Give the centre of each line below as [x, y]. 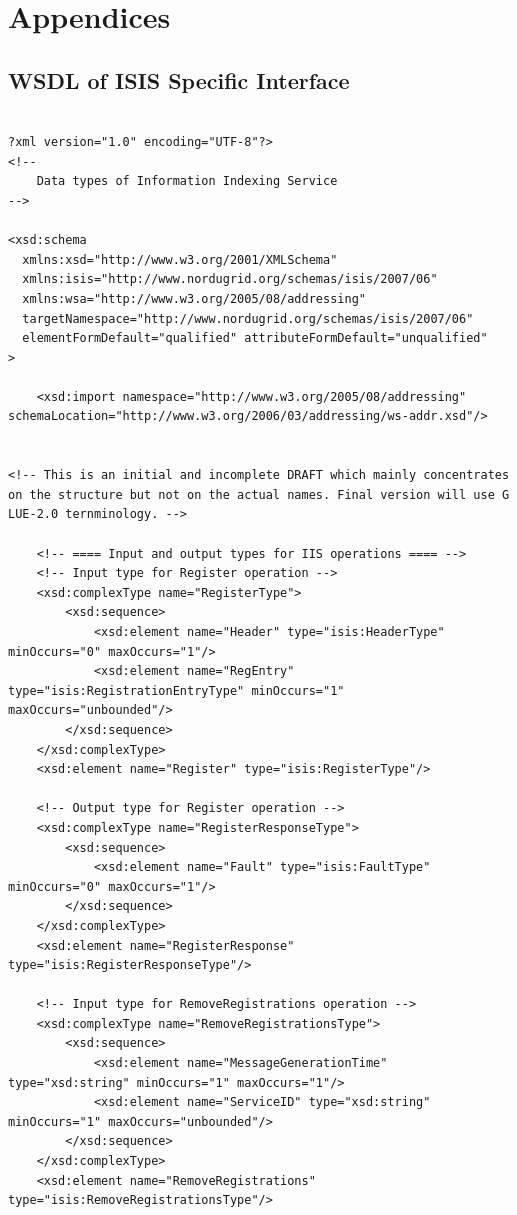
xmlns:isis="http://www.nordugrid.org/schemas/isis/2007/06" [230, 279]
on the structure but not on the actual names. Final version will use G [259, 494]
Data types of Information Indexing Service [187, 181]
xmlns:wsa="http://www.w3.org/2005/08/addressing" [194, 298]
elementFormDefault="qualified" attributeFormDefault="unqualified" [255, 338]
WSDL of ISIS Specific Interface [179, 79]
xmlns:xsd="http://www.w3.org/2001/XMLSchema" [180, 259]
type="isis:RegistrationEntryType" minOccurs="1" [176, 690]
